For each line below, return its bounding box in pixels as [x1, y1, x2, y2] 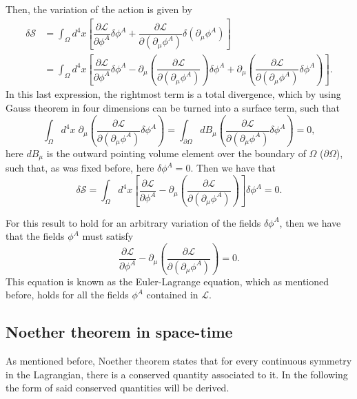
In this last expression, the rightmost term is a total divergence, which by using [6, 87, 341, 101]
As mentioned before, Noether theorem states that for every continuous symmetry [6, 354, 352, 368]
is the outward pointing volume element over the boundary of [46, 145, 306, 160]
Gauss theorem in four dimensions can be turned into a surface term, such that [6, 101, 340, 115]
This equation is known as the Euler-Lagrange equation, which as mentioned [6, 274, 329, 288]
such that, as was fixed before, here [6, 161, 154, 175]
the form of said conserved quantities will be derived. [6, 380, 229, 395]
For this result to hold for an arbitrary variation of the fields [6, 215, 261, 229]
